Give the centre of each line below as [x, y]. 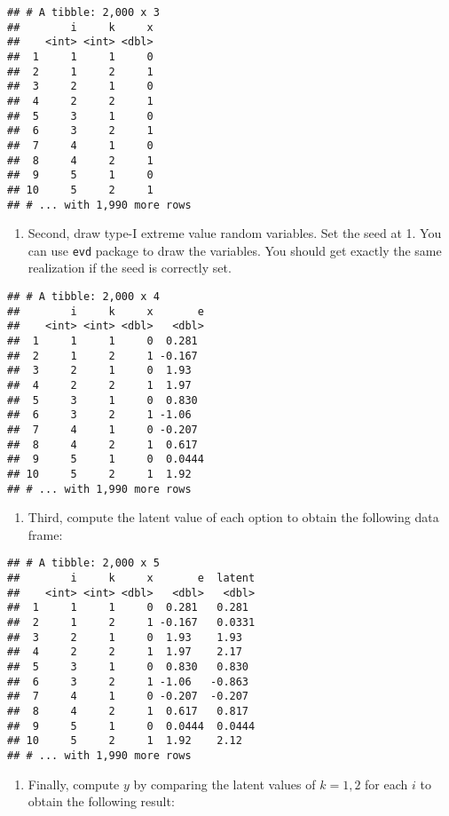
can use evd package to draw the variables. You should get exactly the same [235, 250]
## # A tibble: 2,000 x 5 [83, 563]
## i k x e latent [131, 578]
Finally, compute [74, 784]
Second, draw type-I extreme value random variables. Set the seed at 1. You [235, 233]
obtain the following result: [101, 801]
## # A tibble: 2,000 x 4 [83, 297]
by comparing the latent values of [224, 784]
